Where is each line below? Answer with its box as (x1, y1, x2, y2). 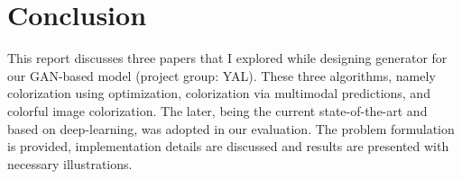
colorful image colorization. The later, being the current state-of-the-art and (7, 101, 428, 120)
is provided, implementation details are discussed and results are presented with (7, 137, 449, 156)
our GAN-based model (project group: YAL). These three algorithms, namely (7, 66, 436, 85)
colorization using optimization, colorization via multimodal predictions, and (7, 84, 430, 103)
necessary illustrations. (7, 154, 133, 173)
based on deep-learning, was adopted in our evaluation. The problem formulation (7, 119, 455, 138)
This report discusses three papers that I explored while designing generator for (7, 49, 448, 67)
